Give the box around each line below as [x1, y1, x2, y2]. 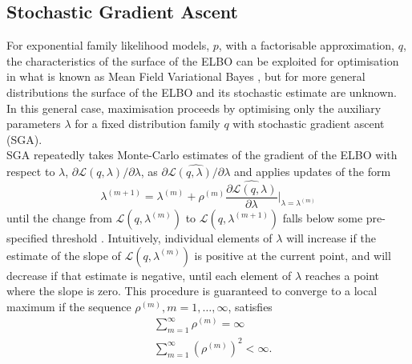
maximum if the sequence [6, 298, 131, 314]
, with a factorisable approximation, [218, 37, 394, 54]
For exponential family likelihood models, [6, 37, 210, 54]
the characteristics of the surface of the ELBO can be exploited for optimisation [6, 52, 399, 69]
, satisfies [228, 298, 273, 314]
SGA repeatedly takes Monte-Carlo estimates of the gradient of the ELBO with [6, 146, 398, 163]
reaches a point [305, 266, 380, 283]
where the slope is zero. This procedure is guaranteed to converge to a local [6, 282, 378, 299]
